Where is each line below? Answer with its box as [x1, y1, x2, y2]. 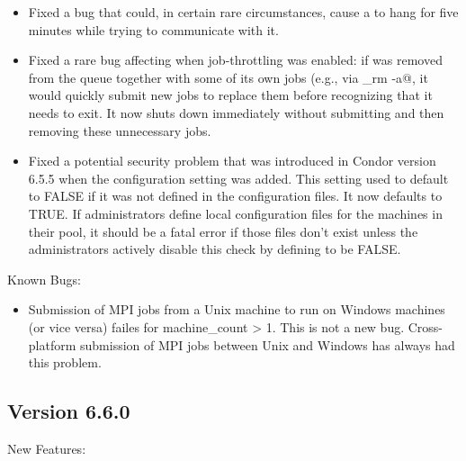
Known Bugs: [7, 269, 81, 288]
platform [28, 335, 76, 354]
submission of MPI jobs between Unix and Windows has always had [80, 335, 455, 354]
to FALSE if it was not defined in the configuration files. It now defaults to [28, 186, 443, 205]
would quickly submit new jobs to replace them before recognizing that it [28, 86, 433, 104]
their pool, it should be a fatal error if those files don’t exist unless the [28, 221, 418, 240]
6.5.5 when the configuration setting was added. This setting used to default [28, 168, 449, 187]
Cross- [408, 317, 444, 336]
